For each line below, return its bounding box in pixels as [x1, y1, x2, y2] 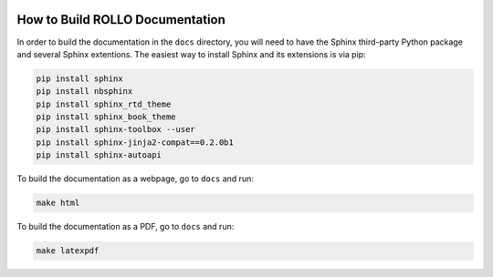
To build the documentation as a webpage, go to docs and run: [16, 173, 255, 184]
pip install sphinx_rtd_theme [36, 98, 172, 109]
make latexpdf [36, 246, 100, 256]
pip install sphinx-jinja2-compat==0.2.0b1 [36, 137, 235, 148]
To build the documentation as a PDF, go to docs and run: [16, 221, 235, 232]
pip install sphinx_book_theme [36, 112, 177, 122]
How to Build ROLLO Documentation [16, 12, 226, 27]
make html [36, 198, 80, 209]
